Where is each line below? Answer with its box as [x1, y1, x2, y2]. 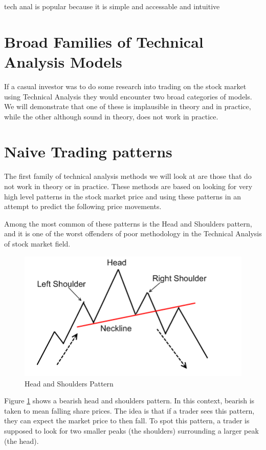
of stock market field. [4, 238, 71, 249]
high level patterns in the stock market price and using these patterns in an [4, 191, 241, 201]
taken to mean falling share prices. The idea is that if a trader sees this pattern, [4, 405, 255, 416]
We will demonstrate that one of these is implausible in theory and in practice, [4, 101, 251, 112]
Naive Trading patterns [4, 141, 172, 162]
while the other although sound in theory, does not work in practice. [4, 111, 218, 121]
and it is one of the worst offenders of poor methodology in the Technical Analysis [4, 228, 262, 239]
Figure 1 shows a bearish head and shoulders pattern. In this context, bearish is [4, 395, 255, 406]
